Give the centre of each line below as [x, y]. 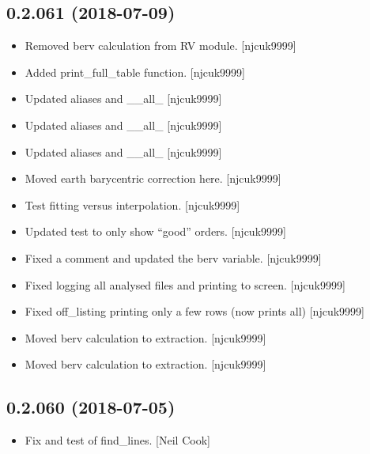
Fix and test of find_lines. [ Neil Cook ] [117, 440]
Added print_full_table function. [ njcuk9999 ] [135, 72]
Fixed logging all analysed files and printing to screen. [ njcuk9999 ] [185, 284]
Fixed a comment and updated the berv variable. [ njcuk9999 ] [173, 257]
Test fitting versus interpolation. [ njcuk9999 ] [132, 204]
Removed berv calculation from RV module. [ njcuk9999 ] [160, 45]
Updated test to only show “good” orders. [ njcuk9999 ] [155, 231]
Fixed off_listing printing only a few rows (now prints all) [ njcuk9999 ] [194, 311]
